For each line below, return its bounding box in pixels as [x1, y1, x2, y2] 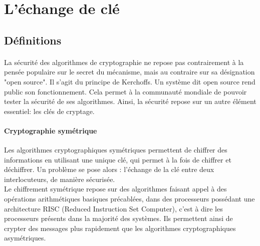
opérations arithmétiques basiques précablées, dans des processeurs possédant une [4, 193, 255, 204]
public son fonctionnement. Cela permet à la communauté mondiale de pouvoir [4, 86, 247, 96]
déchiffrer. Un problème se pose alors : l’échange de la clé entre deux [4, 164, 214, 174]
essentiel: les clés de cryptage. [4, 105, 95, 116]
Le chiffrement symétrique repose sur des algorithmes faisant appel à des [4, 183, 227, 194]
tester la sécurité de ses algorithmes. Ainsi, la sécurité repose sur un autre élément [4, 96, 256, 106]
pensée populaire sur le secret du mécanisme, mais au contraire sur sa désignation [4, 66, 255, 77]
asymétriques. [4, 232, 46, 243]
